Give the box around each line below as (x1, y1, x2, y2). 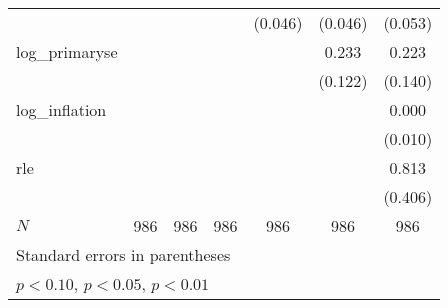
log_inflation (16, 98, 107, 121)
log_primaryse (16, 40, 118, 63)
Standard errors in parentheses (16, 243, 231, 266)
